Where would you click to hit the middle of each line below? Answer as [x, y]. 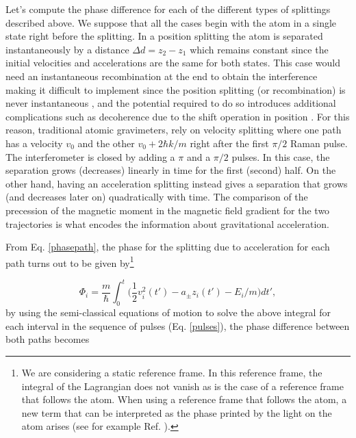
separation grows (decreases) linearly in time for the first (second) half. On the [171, 170]
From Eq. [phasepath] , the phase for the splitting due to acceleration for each [168, 247]
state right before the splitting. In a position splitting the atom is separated [164, 36]
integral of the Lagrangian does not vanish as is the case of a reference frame [182, 386]
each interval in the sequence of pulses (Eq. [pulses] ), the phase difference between [178, 325]
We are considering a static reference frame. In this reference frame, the [172, 373]
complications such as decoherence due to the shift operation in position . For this [178, 116]
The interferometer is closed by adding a [90, 156]
